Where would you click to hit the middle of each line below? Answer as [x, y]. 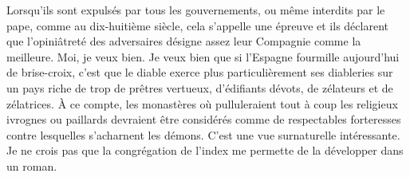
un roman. [32, 165]
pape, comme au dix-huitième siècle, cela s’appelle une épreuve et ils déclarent [197, 25]
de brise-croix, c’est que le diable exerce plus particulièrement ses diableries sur [200, 72]
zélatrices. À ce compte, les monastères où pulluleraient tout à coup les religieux [202, 103]
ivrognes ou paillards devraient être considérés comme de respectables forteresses [204, 119]
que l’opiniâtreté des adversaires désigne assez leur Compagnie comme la [184, 41]
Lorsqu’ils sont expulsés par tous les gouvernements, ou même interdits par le [196, 10]
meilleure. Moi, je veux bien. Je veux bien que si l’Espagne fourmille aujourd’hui [203, 56]
